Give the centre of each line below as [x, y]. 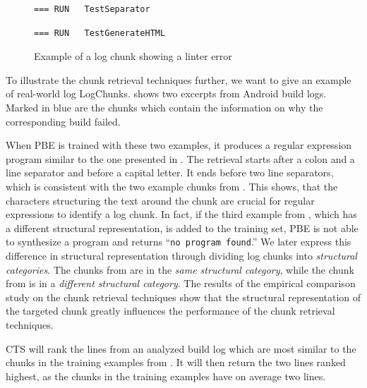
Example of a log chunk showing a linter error [133, 56]
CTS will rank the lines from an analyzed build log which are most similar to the [181, 348]
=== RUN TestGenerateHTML [100, 33]
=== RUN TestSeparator [92, 9]
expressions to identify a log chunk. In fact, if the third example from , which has [181, 214]
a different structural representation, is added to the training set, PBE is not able [182, 228]
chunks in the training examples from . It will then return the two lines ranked [176, 362]
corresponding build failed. [63, 121]
